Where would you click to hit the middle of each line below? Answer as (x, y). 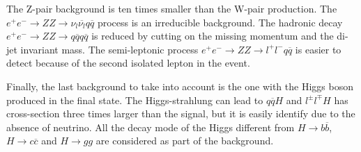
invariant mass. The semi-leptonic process (109, 49)
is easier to (318, 49)
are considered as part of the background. (185, 141)
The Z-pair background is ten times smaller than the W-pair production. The (172, 8)
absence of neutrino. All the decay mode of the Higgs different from (151, 127)
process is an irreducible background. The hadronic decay (220, 22)
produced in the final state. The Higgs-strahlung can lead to (135, 100)
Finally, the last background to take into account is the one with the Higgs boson (180, 86)
